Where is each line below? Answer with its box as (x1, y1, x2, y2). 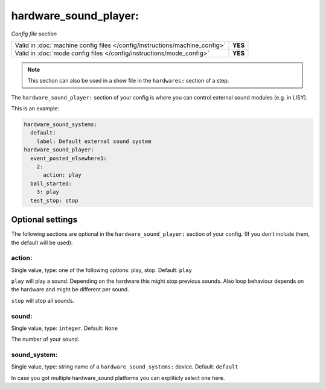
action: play (43, 172, 81, 179)
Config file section (11, 30, 57, 37)
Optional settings (11, 215, 78, 225)
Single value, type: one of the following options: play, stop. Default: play (11, 266, 193, 274)
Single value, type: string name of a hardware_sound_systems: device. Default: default (11, 363, 238, 370)
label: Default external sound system (36, 138, 152, 145)
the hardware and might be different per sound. (11, 286, 129, 293)
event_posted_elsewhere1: (30, 154, 107, 162)
